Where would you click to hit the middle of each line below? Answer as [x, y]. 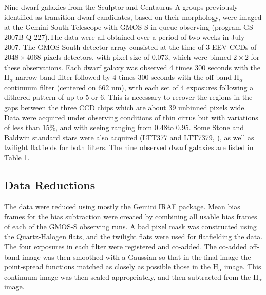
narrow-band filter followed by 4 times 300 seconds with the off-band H [128, 77]
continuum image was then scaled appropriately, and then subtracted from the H [131, 276]
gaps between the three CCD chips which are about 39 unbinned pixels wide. [125, 107]
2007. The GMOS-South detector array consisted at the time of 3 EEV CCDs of [130, 47]
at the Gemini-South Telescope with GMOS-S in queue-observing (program [123, 27]
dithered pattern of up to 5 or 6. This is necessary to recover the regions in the [128, 97]
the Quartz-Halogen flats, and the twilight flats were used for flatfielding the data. [134, 236]
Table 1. [17, 157]
